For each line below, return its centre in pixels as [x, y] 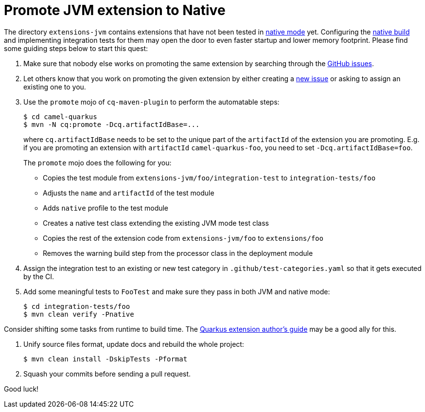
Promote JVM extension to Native [115, 10]
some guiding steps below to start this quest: [76, 48]
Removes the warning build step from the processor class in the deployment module [178, 253]
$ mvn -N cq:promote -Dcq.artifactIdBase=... [112, 124]
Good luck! [21, 389]
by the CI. [39, 276]
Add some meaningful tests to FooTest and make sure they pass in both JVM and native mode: [177, 291]
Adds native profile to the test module [106, 208]
